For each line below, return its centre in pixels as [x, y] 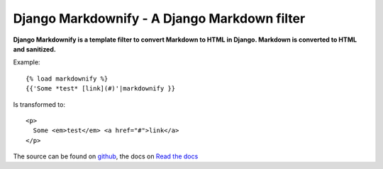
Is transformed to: [39, 104]
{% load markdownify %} [67, 78]
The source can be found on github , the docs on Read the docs [106, 156]
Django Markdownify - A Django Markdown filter [159, 18]
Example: [27, 62]
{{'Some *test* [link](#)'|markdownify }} [101, 89]
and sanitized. [34, 49]
